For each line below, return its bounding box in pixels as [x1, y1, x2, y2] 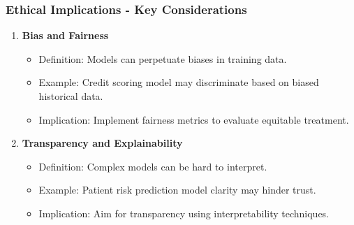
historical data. [38, 89, 103, 103]
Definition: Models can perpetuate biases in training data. [38, 51, 287, 66]
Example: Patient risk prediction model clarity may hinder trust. [38, 182, 316, 197]
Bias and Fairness [22, 28, 109, 43]
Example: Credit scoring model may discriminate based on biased [38, 75, 319, 89]
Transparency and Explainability [22, 136, 183, 150]
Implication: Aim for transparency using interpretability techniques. [38, 205, 330, 220]
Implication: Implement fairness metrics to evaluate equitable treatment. [38, 112, 349, 126]
